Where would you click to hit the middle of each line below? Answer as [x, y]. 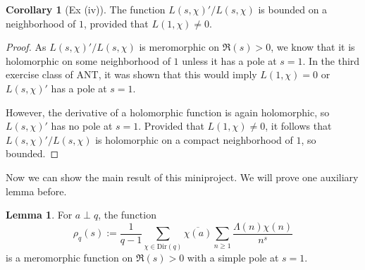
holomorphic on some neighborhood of [88, 60]
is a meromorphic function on [69, 257]
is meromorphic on [179, 47]
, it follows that [298, 126]
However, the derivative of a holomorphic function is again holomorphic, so [168, 112]
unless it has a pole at [229, 60]
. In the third [331, 60]
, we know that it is [313, 47]
